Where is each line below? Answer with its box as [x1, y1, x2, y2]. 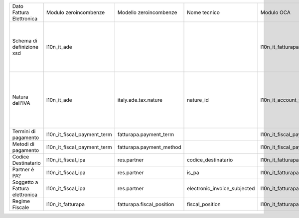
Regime [12, 198, 30, 205]
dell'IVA [12, 100, 30, 106]
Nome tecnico [187, 9, 220, 16]
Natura [12, 93, 28, 100]
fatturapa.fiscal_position [117, 201, 174, 208]
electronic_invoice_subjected [187, 185, 255, 192]
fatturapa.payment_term [117, 131, 174, 138]
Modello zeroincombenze [117, 9, 177, 16]
